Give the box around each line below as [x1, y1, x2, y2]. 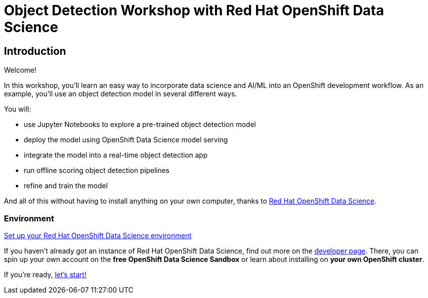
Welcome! [4, 66, 37, 75]
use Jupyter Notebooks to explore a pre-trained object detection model [24, 120, 256, 129]
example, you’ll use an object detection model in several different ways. [4, 89, 237, 98]
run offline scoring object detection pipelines [24, 166, 170, 175]
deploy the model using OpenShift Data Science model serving [24, 135, 228, 144]
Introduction [4, 44, 66, 57]
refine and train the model [24, 181, 108, 190]
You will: [4, 105, 31, 114]
